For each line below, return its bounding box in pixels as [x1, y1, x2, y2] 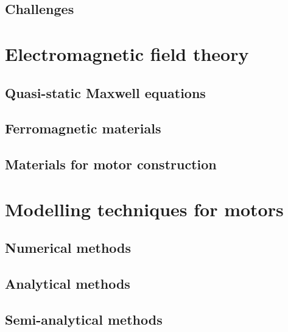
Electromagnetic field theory [5, 41, 249, 66]
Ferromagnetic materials [5, 119, 161, 138]
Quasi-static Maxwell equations [5, 83, 206, 102]
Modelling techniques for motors [5, 196, 284, 221]
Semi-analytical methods [5, 309, 163, 328]
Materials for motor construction [5, 155, 217, 174]
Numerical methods [5, 238, 132, 257]
